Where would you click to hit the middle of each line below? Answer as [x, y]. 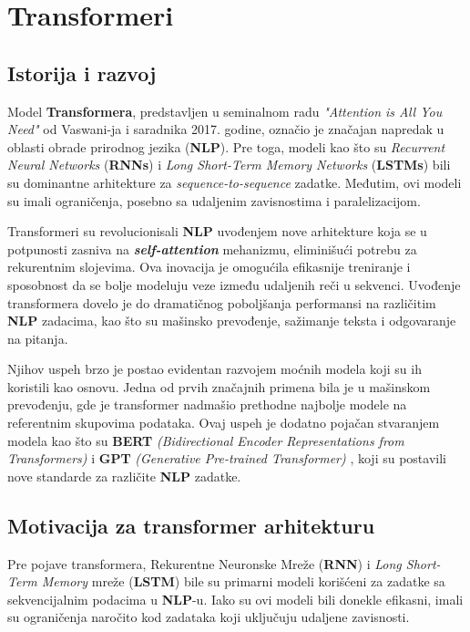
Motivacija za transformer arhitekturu [191, 525]
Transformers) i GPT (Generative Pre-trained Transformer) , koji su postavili [227, 458]
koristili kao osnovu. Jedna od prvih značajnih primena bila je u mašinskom [219, 386]
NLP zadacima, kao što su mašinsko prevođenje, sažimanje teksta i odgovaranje [232, 321]
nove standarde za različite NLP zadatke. [124, 476]
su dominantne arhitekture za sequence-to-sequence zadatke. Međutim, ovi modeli [235, 182]
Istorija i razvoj [82, 73]
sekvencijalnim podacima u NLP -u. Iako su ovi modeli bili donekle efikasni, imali [235, 599]
